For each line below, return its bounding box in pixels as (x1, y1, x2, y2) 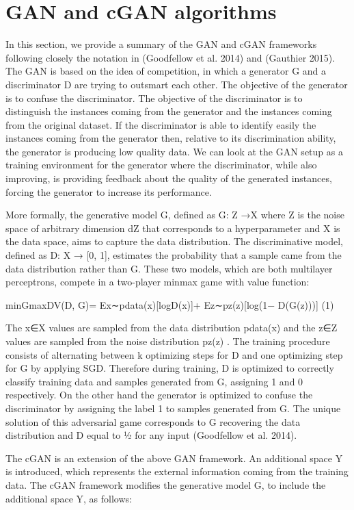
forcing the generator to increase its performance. (5, 184, 212, 199)
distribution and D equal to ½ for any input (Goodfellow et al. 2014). (5, 428, 297, 442)
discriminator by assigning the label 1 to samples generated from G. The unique (5, 400, 341, 415)
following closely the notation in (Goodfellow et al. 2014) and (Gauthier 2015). (5, 50, 336, 64)
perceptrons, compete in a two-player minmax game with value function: (5, 275, 310, 289)
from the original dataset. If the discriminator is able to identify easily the (5, 117, 316, 131)
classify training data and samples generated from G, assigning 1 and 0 (5, 374, 303, 388)
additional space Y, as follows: (5, 491, 132, 505)
